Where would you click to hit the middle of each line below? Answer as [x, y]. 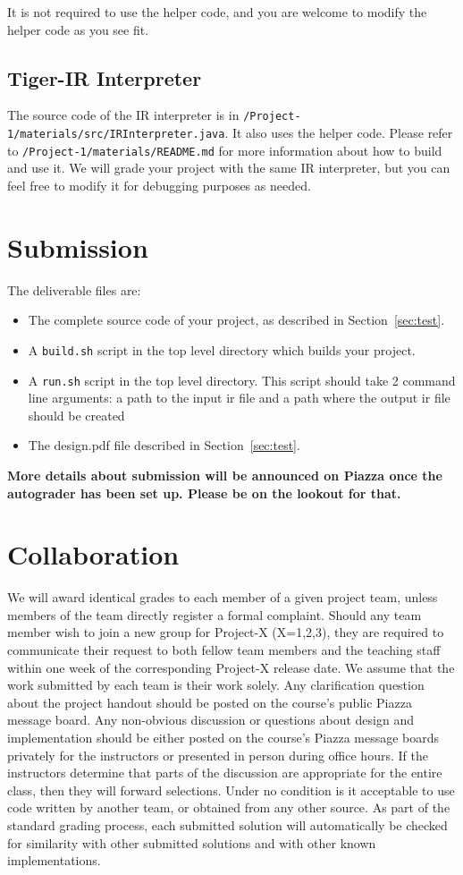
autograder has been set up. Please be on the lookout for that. [204, 493]
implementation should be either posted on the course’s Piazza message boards [223, 738]
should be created [76, 415]
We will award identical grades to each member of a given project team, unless [223, 597]
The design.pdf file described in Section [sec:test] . [164, 445]
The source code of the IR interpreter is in [123, 115]
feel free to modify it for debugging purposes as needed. [159, 185]
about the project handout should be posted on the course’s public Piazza [210, 702]
